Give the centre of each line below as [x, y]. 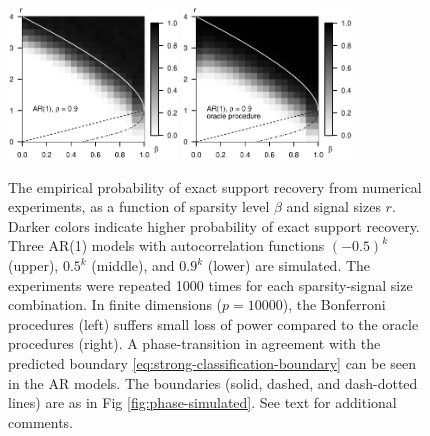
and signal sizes [333, 206]
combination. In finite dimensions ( [115, 304]
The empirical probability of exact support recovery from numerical [215, 186]
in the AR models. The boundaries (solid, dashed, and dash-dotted [213, 382]
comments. [41, 421]
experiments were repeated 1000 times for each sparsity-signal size [210, 284]
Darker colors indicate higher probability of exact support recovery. [214, 225]
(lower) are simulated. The [289, 265]
